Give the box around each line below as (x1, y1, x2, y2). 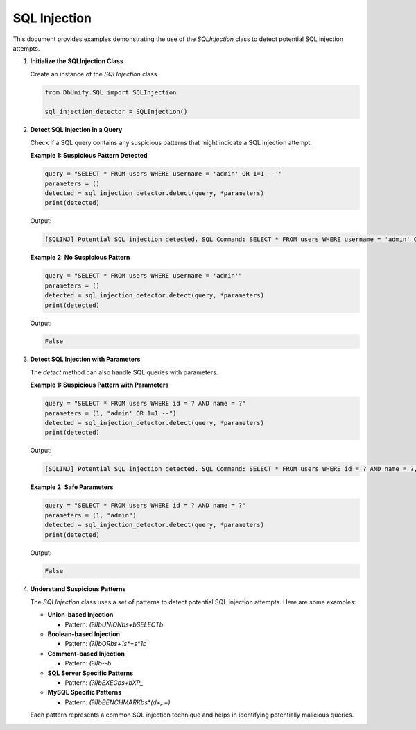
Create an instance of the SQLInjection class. (30, 69, 159, 78)
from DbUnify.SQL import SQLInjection (44, 88, 177, 97)
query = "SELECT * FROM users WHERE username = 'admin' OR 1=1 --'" (44, 170, 283, 178)
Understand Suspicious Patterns (30, 585, 126, 593)
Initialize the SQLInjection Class (30, 57, 124, 65)
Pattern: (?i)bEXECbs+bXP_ (64, 678, 144, 687)
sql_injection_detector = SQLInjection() (44, 108, 188, 116)
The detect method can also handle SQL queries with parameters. (30, 368, 218, 376)
